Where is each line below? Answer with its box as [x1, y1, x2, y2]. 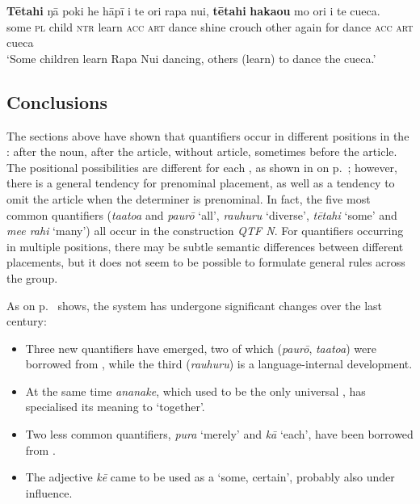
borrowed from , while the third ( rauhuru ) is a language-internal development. [25, 355, 413, 372]
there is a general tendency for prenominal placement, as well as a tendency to [6, 174, 395, 191]
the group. [6, 269, 58, 286]
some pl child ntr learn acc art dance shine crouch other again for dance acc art [6, 18, 414, 35]
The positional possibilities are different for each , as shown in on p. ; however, [6, 158, 397, 175]
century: [6, 313, 47, 330]
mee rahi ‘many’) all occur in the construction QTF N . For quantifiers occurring [6, 222, 404, 239]
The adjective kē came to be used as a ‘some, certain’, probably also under [25, 468, 395, 485]
